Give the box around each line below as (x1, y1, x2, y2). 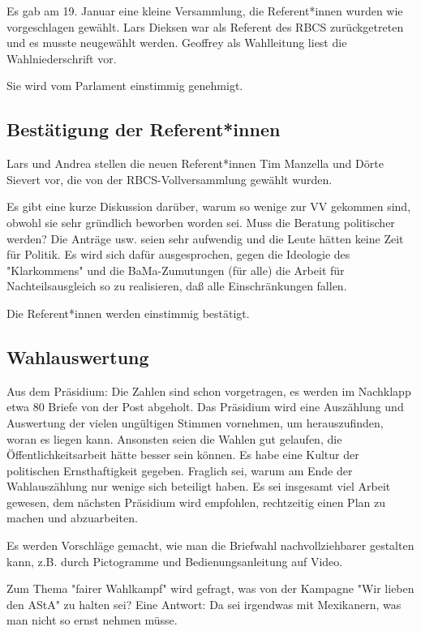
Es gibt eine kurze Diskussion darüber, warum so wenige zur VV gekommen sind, (6, 198, 411, 215)
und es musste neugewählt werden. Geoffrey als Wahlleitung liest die (6, 34, 347, 51)
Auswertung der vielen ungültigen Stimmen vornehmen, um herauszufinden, (6, 414, 384, 431)
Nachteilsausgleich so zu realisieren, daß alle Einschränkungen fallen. (6, 277, 347, 294)
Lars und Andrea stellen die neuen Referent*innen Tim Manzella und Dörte (6, 155, 384, 172)
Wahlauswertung (6, 344, 149, 369)
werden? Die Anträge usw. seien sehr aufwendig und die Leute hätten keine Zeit (6, 230, 404, 247)
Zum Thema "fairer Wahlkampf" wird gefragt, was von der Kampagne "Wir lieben (6, 580, 415, 597)
